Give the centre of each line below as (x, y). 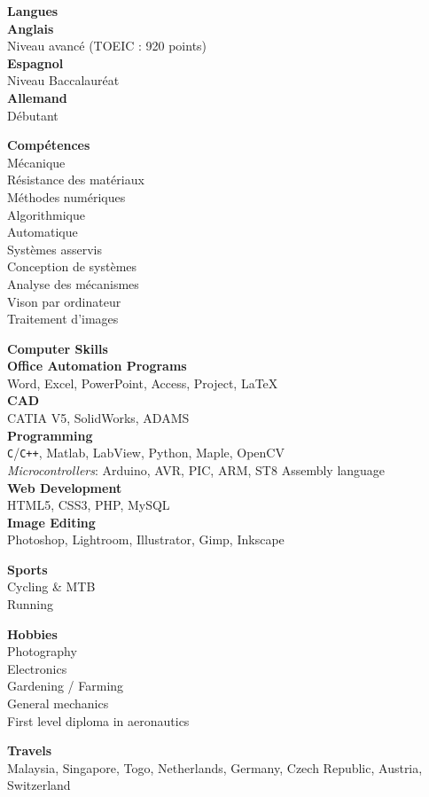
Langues (33, 11)
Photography (42, 651)
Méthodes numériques (66, 196)
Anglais (31, 28)
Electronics (37, 668)
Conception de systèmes (72, 266)
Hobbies (32, 633)
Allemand (37, 97)
